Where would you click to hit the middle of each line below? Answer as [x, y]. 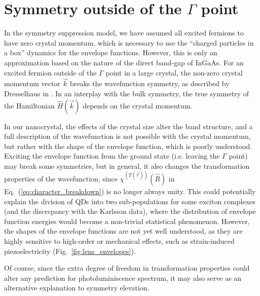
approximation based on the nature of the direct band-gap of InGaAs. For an [124, 62]
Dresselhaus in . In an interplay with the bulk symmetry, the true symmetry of [126, 93]
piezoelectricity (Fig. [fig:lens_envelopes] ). [70, 251]
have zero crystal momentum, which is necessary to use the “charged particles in [129, 42]
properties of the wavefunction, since [61, 178]
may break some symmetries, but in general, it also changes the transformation [127, 165]
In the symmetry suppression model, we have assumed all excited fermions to [124, 33]
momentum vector [32, 83]
